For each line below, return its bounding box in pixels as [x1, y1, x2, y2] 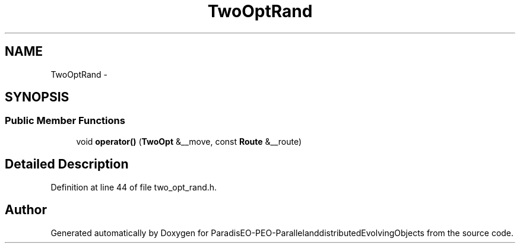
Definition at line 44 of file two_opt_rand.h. [50, 182, 217, 192]
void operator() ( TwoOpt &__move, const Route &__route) [76, 136, 302, 147]
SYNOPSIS [5, 90, 69, 105]
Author [5, 202, 47, 218]
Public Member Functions [5, 115, 125, 127]
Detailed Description [5, 157, 129, 172]
